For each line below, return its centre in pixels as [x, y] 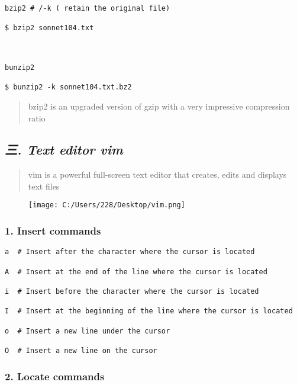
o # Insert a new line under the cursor [88, 331]
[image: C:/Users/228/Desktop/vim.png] [107, 205]
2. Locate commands [55, 376]
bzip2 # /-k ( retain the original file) [88, 8]
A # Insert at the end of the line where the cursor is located [136, 272]
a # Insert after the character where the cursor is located [130, 252]
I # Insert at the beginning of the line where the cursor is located [149, 311]
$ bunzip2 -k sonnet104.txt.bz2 [68, 87]
